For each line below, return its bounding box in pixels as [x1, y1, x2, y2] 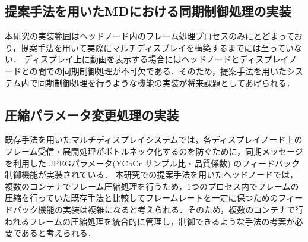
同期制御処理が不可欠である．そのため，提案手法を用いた [62, 64, 287, 77]
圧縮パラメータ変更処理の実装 [5, 105, 179, 124]
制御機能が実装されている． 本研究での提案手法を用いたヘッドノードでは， [5, 168, 298, 181]
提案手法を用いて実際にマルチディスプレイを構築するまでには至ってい [21, 41, 294, 54]
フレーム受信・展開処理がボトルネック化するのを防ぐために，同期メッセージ [5, 144, 303, 157]
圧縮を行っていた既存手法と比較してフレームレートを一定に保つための [5, 191, 278, 204]
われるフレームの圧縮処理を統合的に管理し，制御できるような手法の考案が [5, 215, 295, 227]
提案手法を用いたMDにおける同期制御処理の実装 [5, 2, 291, 20]
